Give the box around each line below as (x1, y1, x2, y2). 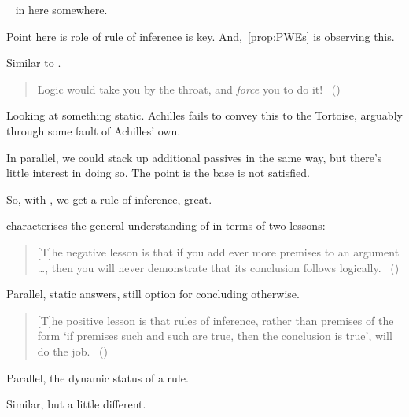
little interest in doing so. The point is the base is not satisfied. (6, 164, 310, 181)
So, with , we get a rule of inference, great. (6, 190, 212, 207)
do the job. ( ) (37, 342, 108, 359)
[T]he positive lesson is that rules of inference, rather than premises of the (37, 312, 394, 328)
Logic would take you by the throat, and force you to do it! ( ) (37, 80, 341, 97)
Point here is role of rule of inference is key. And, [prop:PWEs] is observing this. (6, 28, 395, 44)
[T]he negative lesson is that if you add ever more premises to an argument (37, 243, 400, 260)
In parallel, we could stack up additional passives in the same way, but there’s (6, 149, 382, 165)
